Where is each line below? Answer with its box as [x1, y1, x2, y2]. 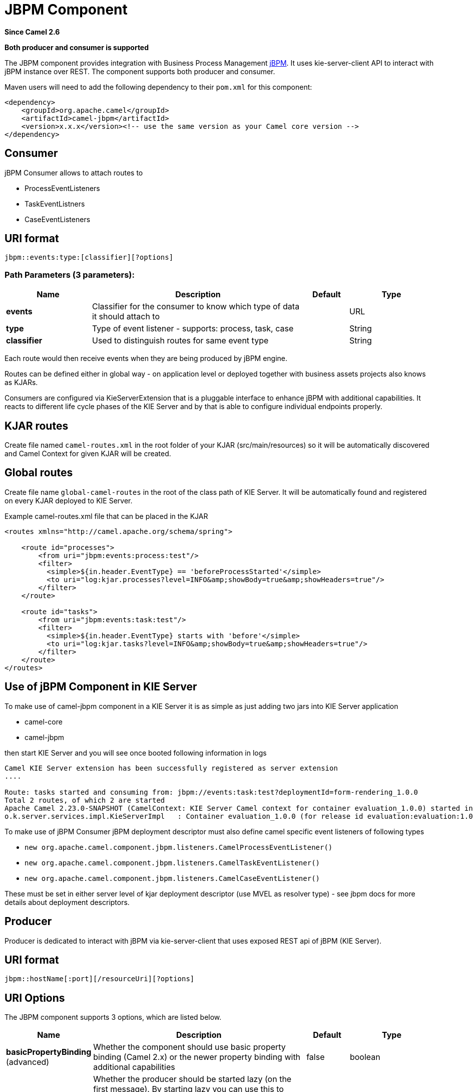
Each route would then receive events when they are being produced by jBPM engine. [5, 354, 288, 363]
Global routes [5, 466, 73, 479]
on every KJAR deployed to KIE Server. [5, 496, 133, 505]
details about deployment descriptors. [5, 897, 130, 906]
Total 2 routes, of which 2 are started [5, 796, 165, 804]
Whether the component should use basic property [93, 1042, 286, 1052]
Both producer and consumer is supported [5, 43, 149, 52]
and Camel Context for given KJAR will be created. [5, 449, 171, 458]
